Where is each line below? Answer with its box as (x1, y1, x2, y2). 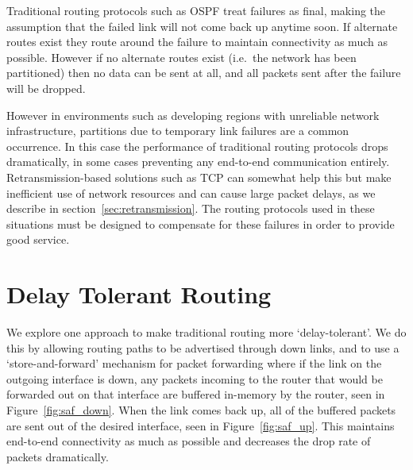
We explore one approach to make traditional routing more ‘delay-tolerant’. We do (6, 324, 407, 341)
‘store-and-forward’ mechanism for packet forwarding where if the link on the (6, 355, 382, 372)
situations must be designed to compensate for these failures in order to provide (6, 215, 395, 232)
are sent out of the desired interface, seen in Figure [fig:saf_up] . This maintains (6, 417, 395, 433)
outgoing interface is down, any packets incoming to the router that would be (6, 370, 383, 387)
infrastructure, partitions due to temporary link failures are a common (6, 122, 349, 139)
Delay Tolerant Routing (6, 278, 272, 310)
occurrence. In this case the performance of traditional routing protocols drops (6, 137, 388, 154)
